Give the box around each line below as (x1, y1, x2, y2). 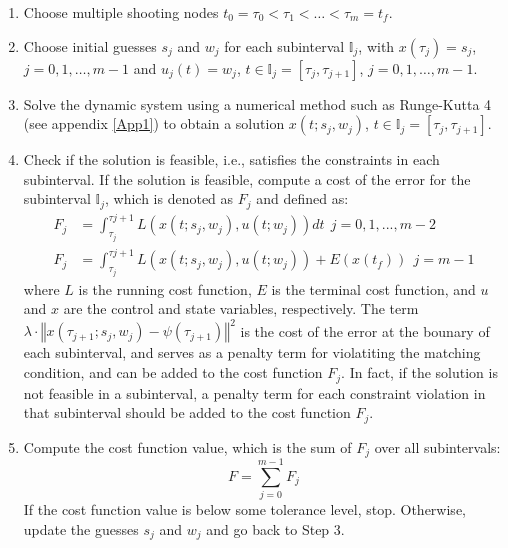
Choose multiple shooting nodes (23, 2, 219, 22)
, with (358, 35, 395, 56)
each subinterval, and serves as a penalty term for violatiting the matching (23, 342, 481, 363)
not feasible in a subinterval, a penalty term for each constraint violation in (23, 382, 486, 403)
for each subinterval (224, 35, 345, 56)
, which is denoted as (105, 188, 234, 209)
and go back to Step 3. (206, 518, 345, 539)
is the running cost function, (78, 278, 252, 299)
